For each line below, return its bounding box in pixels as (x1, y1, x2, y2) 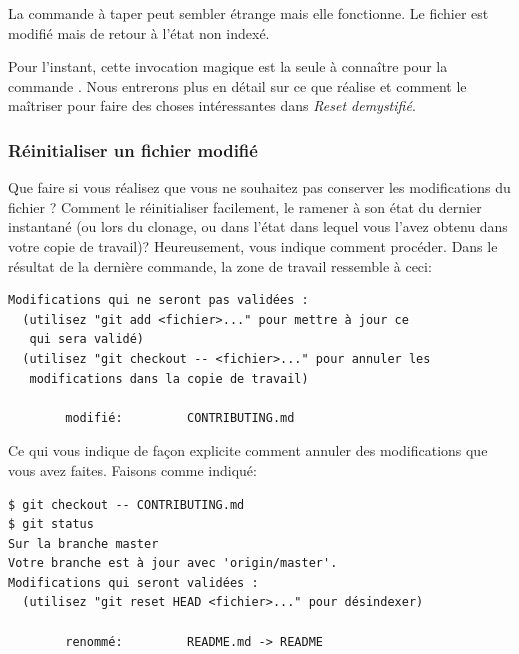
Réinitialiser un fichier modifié (8, 137, 258, 162)
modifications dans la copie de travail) (29, 371, 309, 386)
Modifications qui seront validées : (8, 575, 259, 590)
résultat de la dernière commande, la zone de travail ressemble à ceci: (8, 255, 432, 276)
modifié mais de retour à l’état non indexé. (8, 22, 270, 43)
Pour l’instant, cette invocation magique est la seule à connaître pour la (8, 56, 448, 77)
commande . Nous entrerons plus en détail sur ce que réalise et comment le (8, 75, 467, 96)
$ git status (8, 517, 94, 532)
